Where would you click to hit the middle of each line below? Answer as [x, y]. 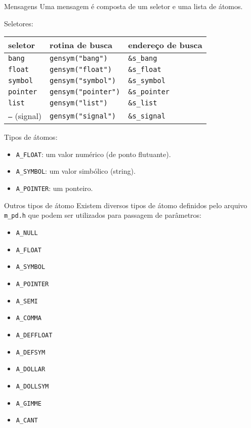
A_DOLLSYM [32, 386]
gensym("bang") [79, 59]
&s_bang [143, 59]
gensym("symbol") [83, 81]
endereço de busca [165, 45]
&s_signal [147, 116]
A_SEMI [27, 301]
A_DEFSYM [31, 352]
